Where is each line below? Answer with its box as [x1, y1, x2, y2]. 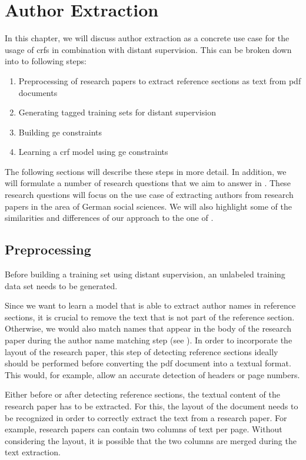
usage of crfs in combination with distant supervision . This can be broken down [5, 43, 292, 55]
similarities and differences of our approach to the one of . [5, 211, 214, 224]
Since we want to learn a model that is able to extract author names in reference [5, 299, 296, 312]
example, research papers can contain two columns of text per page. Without [5, 423, 282, 435]
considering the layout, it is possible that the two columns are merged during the [5, 434, 297, 446]
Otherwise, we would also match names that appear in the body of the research [5, 322, 291, 335]
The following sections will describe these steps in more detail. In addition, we [5, 165, 287, 177]
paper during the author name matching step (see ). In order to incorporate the [5, 334, 292, 346]
